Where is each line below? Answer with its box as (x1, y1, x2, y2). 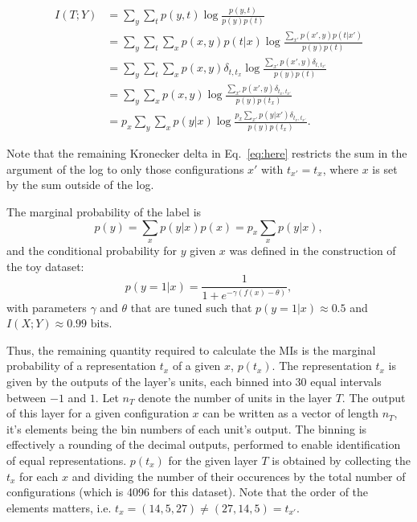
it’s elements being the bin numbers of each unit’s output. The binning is (6, 420, 367, 437)
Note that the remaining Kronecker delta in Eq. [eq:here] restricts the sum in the (6, 145, 407, 162)
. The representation (272, 357, 372, 374)
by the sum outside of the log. (6, 176, 154, 193)
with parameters (6, 298, 87, 315)
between (6, 388, 47, 405)
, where (322, 160, 358, 177)
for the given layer (168, 451, 258, 468)
